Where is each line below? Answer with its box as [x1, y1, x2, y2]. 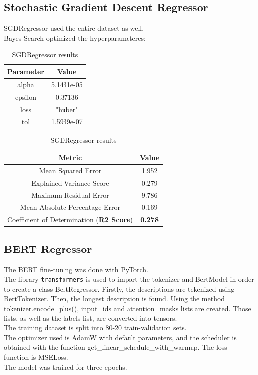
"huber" [56, 104, 78, 114]
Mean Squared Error [39, 165, 102, 175]
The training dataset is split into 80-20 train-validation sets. [4, 322, 187, 333]
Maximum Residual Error [31, 189, 109, 200]
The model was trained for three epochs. [4, 361, 127, 372]
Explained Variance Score [31, 177, 109, 187]
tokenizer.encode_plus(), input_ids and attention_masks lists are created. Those [4, 303, 251, 313]
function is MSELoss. [4, 351, 68, 362]
